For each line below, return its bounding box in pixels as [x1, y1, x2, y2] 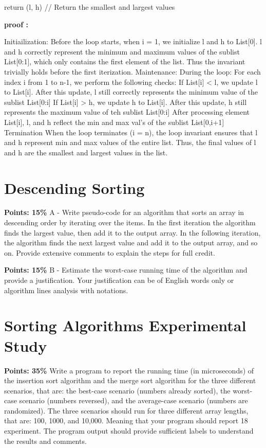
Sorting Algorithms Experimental [4, 315, 246, 336]
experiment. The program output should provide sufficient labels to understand [4, 425, 254, 436]
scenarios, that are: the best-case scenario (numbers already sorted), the [4, 385, 231, 396]
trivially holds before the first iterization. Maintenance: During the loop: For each [4, 66, 261, 77]
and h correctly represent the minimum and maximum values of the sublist [4, 46, 240, 57]
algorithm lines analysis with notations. [4, 284, 128, 295]
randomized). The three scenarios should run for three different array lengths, [4, 405, 249, 416]
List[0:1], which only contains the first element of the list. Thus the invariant [4, 56, 245, 67]
